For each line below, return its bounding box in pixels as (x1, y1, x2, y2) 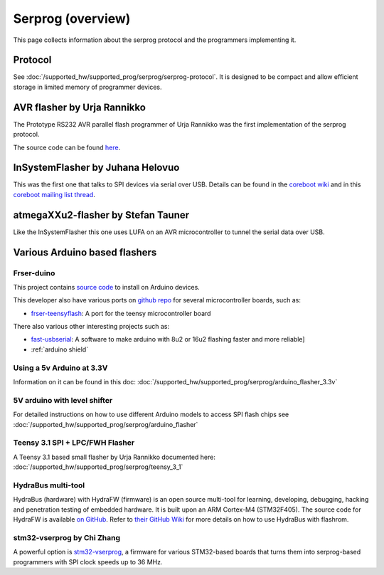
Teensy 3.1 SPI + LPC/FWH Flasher (13, 438, 135, 448)
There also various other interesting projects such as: (13, 322, 170, 331)
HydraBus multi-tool (13, 480, 85, 490)
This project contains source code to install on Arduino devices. (13, 283, 201, 291)
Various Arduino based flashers (13, 246, 157, 258)
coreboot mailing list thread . (13, 190, 95, 199)
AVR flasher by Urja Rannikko (13, 101, 146, 113)
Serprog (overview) (13, 11, 131, 26)
